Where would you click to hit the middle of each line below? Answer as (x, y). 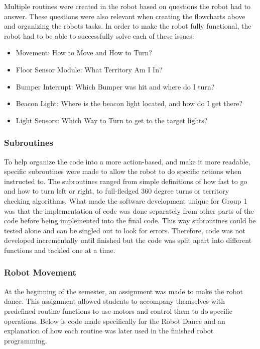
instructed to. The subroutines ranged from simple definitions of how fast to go (126, 181)
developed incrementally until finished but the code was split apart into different (128, 240)
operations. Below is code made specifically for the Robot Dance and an (115, 321)
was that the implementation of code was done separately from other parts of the (129, 210)
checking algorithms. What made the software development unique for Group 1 (126, 200)
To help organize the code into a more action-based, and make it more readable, (127, 161)
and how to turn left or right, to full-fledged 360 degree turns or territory (117, 191)
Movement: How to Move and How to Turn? (84, 53)
